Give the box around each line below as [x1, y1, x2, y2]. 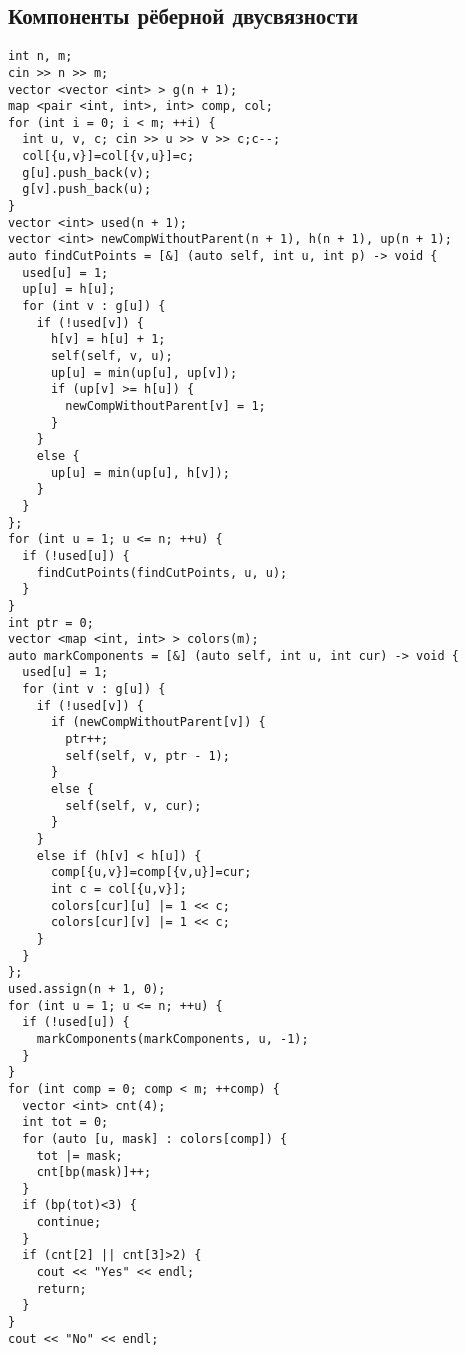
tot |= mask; [36, 1148, 123, 1163]
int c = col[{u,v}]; [50, 882, 187, 897]
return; [36, 1281, 87, 1296]
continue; [36, 1215, 102, 1230]
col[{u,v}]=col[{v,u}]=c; [22, 149, 195, 164]
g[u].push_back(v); [22, 165, 152, 180]
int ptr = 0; [8, 615, 94, 630]
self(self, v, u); [50, 349, 173, 364]
